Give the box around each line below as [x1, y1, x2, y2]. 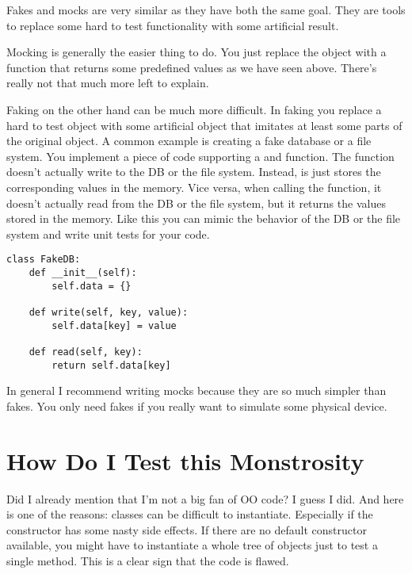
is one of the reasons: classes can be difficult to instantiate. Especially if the [6, 506, 373, 522]
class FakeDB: [6, 254, 81, 266]
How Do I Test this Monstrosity [6, 444, 364, 476]
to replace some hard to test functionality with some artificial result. [6, 17, 339, 33]
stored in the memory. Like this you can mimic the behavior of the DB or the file [6, 210, 401, 227]
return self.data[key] [51, 359, 171, 371]
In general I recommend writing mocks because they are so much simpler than [6, 382, 387, 399]
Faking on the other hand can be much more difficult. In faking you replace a [6, 101, 382, 117]
